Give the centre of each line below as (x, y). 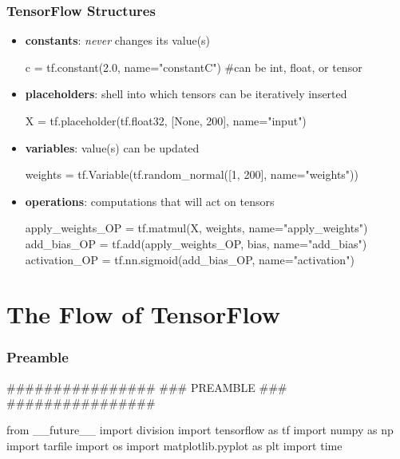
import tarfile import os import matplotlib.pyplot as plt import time (174, 445)
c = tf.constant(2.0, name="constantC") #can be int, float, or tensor (194, 67)
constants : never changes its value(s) (118, 40)
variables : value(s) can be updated (112, 147)
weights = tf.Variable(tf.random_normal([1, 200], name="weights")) (192, 174)
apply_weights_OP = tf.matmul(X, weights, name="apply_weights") (196, 228)
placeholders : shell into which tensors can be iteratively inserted (186, 94)
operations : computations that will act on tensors (150, 201)
